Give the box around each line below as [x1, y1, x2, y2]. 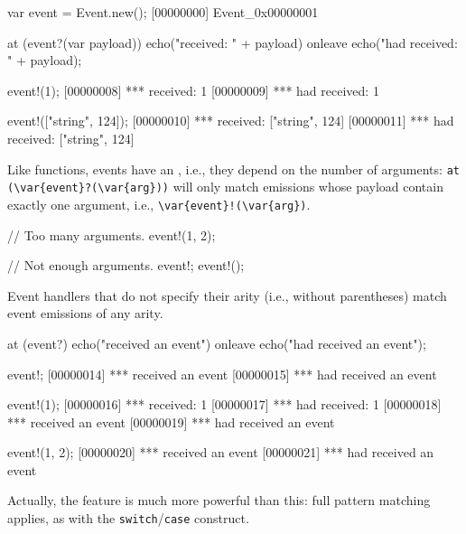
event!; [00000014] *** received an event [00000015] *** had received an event [7, 364, 437, 383]
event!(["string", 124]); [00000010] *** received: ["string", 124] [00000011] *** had [7, 111, 454, 130]
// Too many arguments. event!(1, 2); [7, 225, 216, 244]
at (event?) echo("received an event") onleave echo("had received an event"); [7, 333, 426, 352]
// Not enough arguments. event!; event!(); [7, 256, 245, 275]
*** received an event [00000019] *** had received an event [7, 412, 335, 431]
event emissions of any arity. [7, 304, 163, 323]
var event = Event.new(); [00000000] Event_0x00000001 [7, 3, 319, 21]
